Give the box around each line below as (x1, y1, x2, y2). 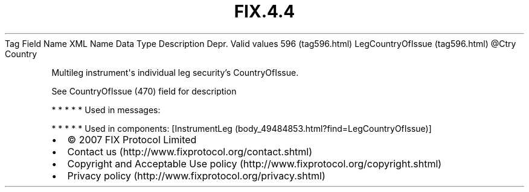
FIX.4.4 (234, 1, 295, 22)
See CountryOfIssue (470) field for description (51, 85, 237, 96)
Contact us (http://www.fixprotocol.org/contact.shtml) (67, 145, 313, 158)
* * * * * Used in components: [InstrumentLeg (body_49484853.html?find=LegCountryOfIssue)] (51, 123, 432, 134)
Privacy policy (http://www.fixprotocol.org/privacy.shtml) (67, 169, 325, 182)
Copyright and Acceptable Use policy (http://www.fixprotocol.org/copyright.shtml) (67, 157, 442, 170)
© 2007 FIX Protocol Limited (67, 133, 197, 146)
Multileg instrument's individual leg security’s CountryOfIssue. (51, 67, 299, 78)
